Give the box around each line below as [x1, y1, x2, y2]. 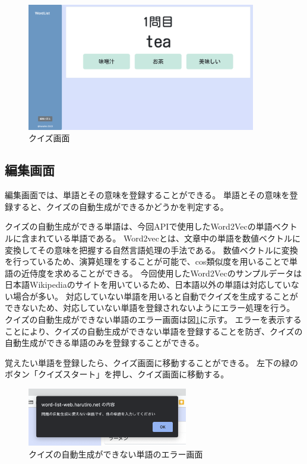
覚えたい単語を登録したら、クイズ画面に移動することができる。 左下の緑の [5, 356, 298, 368]
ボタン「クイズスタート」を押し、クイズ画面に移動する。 [5, 368, 229, 380]
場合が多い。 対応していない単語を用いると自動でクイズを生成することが [12, 290, 298, 302]
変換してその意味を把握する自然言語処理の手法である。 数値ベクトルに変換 [5, 243, 298, 256]
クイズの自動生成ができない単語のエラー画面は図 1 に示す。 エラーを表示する [5, 313, 302, 326]
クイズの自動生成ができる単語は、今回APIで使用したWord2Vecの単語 [5, 220, 273, 233]
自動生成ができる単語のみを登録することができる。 [5, 336, 204, 349]
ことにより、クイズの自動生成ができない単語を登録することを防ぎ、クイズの [5, 325, 303, 337]
